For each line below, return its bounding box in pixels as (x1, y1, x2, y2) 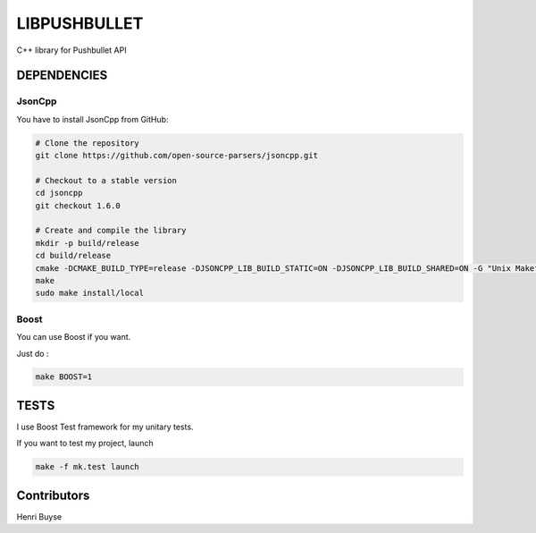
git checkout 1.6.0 (35, 200, 121, 210)
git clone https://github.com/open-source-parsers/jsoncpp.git (35, 150, 319, 161)
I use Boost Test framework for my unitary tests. (16, 421, 194, 432)
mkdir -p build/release (35, 238, 140, 248)
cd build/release (35, 250, 112, 261)
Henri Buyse (16, 511, 63, 522)
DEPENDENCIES (16, 68, 108, 83)
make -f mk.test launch (35, 461, 140, 472)
